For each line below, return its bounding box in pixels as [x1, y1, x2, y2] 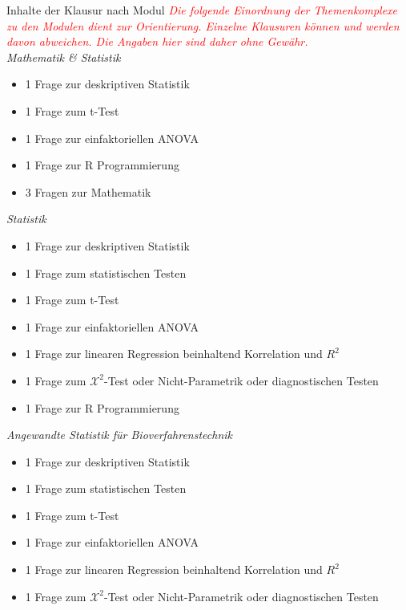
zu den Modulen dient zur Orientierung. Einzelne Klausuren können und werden [6, 17, 400, 34]
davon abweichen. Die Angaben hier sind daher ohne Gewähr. [6, 33, 308, 50]
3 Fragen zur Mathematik [25, 183, 151, 200]
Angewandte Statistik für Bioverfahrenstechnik [6, 426, 232, 443]
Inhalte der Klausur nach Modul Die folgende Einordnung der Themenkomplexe [6, 2, 398, 18]
